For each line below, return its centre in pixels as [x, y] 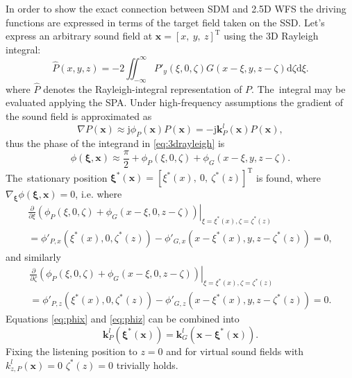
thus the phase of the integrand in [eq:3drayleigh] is [115, 143]
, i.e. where [99, 194]
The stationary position [57, 177]
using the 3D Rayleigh [271, 36]
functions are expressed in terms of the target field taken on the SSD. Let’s [165, 22]
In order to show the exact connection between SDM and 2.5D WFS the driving [176, 8]
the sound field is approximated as [79, 116]
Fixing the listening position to [72, 351]
